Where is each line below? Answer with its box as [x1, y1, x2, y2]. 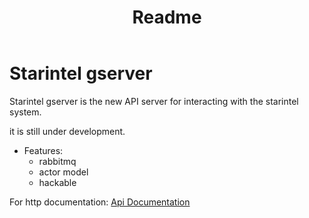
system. [9, 106, 42, 118]
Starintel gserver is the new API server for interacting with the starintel [9, 95, 299, 107]
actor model [38, 166, 89, 178]
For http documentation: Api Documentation [9, 196, 191, 208]
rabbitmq [38, 155, 77, 167]
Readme [132, 6, 202, 29]
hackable [38, 176, 77, 188]
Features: [23, 144, 64, 156]
